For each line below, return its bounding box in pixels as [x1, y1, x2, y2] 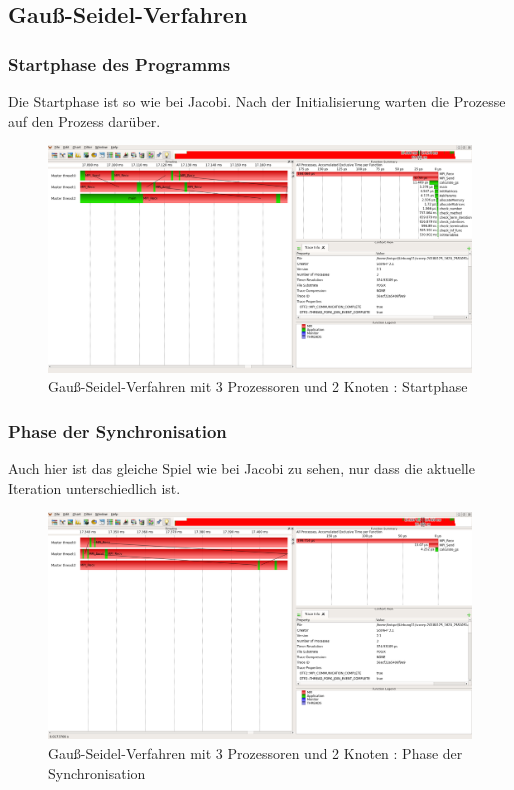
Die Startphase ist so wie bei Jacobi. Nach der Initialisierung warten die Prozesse [8, 91, 506, 111]
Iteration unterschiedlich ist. [8, 477, 181, 498]
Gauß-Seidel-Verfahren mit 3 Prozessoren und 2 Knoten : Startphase [48, 376, 468, 397]
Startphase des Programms [8, 51, 231, 76]
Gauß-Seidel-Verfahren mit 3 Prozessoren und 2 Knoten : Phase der [48, 743, 463, 763]
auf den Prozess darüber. [8, 110, 161, 131]
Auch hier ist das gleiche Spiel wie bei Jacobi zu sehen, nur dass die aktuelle [8, 457, 475, 478]
